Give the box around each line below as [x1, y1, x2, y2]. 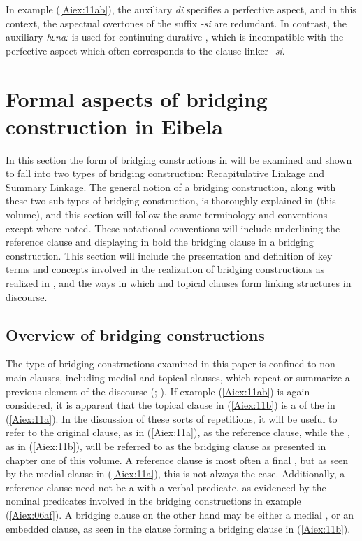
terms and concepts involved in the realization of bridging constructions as [6, 262, 325, 276]
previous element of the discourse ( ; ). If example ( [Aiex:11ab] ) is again [6, 384, 310, 398]
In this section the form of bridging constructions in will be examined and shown [6, 152, 352, 167]
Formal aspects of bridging [6, 84, 268, 113]
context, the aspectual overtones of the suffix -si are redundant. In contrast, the [6, 15, 347, 30]
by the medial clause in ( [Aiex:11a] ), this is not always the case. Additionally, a [6, 466, 345, 481]
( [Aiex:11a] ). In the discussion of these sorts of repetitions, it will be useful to [6, 411, 338, 426]
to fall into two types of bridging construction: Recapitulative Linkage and [6, 166, 325, 181]
